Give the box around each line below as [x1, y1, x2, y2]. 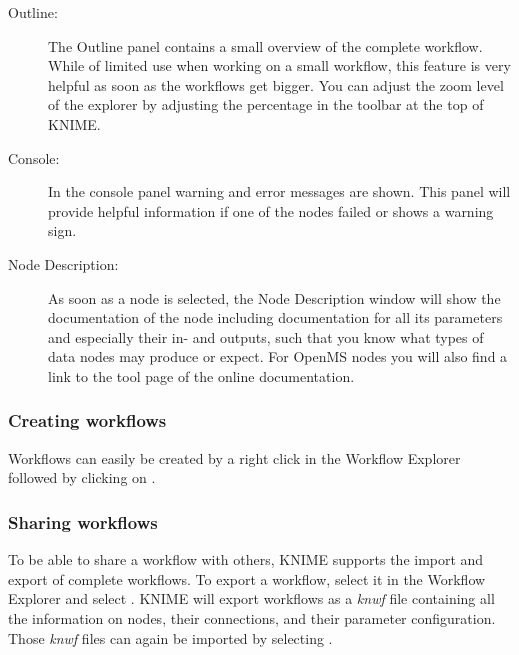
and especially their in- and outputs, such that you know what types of [48, 326, 484, 347]
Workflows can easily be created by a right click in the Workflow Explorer [8, 447, 461, 468]
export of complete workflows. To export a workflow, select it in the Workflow [8, 568, 486, 589]
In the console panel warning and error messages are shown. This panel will [48, 181, 511, 202]
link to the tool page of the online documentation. [48, 365, 355, 386]
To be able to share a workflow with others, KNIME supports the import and [8, 549, 484, 570]
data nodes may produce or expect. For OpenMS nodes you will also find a [48, 346, 508, 367]
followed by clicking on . [8, 467, 156, 488]
